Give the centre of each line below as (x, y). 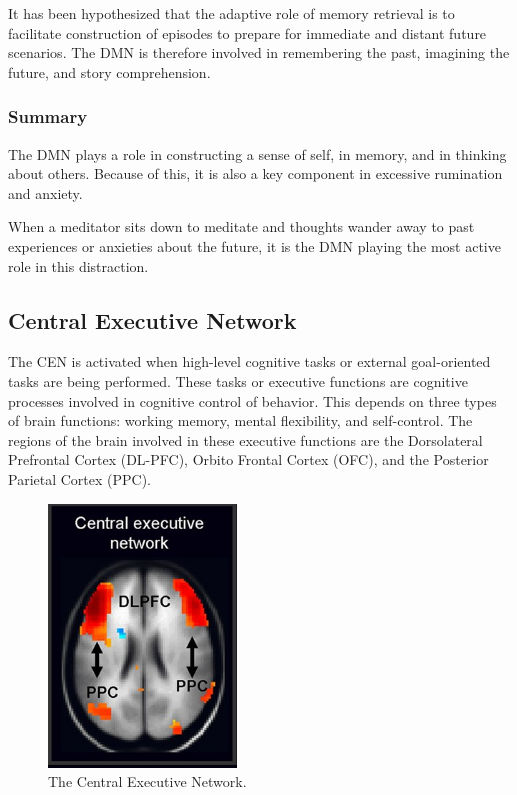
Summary (48, 116)
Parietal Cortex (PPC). (80, 478)
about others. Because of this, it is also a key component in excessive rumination (255, 173)
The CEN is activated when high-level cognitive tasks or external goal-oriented (249, 361)
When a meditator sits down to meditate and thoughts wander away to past (241, 226)
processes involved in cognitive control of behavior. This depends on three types (252, 400)
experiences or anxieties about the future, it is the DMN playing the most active (254, 245)
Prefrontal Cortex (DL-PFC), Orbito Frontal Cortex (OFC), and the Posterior (248, 459)
